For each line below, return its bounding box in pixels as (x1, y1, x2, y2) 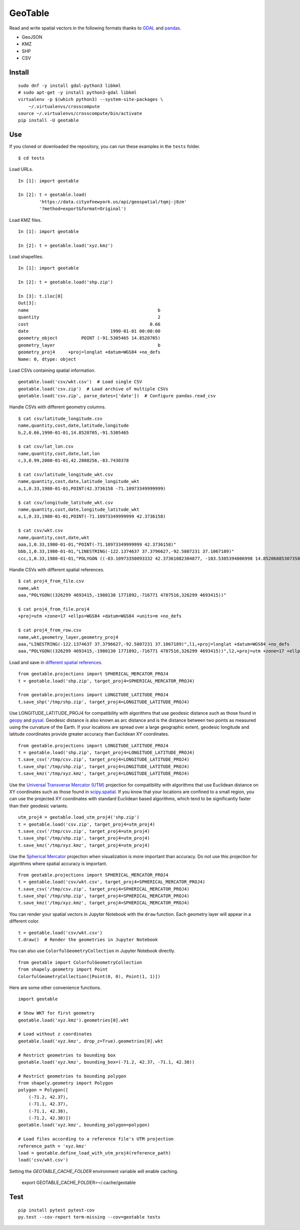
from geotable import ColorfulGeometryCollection (18, 960, 142, 965)
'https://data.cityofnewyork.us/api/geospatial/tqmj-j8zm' (39, 199, 187, 204)
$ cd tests (18, 155, 45, 161)
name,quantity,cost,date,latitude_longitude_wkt (18, 479, 139, 484)
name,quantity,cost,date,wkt (18, 535, 89, 540)
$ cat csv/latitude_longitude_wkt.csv (18, 472, 113, 477)
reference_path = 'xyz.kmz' (18, 1143, 87, 1149)
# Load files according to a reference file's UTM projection (18, 1136, 174, 1142)
